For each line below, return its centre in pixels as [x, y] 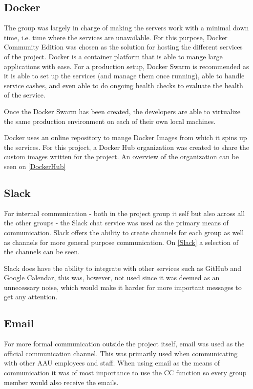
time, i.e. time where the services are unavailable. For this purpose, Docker [116, 37]
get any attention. [31, 297]
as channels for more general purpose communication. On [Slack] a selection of [121, 242]
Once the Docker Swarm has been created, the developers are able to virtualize [122, 111]
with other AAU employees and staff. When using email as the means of [112, 363]
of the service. [25, 95]
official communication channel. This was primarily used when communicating [121, 353]
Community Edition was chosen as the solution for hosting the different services [123, 47]
